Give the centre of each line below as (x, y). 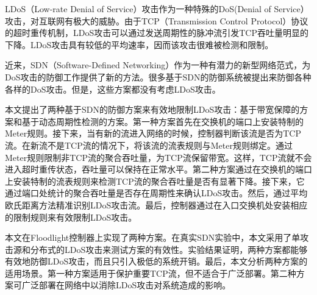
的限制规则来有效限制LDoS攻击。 (71, 217)
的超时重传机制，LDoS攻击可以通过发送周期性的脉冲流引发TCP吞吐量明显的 (157, 33)
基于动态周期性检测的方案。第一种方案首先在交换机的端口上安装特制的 (162, 121)
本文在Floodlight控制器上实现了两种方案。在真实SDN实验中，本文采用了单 (153, 237)
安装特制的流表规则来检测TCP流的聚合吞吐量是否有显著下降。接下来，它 (159, 181)
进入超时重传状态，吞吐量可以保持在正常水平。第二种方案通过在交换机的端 (154, 169)
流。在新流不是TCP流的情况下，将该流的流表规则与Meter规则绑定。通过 (149, 145)
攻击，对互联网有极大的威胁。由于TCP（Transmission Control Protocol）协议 (157, 20)
